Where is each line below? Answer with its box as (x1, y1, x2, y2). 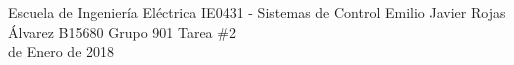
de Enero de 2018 (8, 41, 115, 62)
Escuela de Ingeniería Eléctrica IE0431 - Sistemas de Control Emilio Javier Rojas (8, 2, 506, 22)
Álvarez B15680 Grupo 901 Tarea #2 (8, 21, 236, 42)
